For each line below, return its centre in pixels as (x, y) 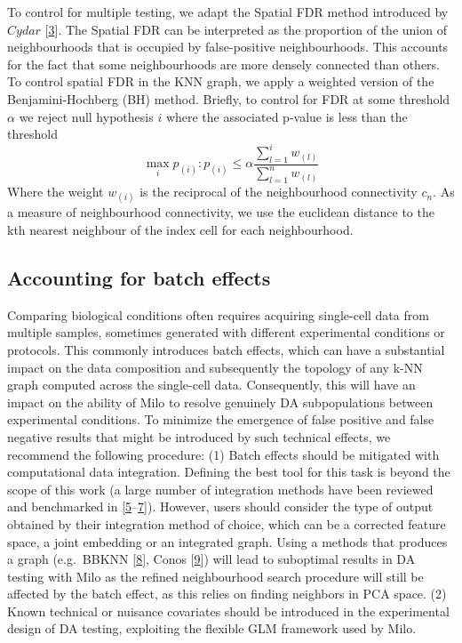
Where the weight (56, 192)
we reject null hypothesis (86, 116)
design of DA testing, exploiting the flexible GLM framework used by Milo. (212, 628)
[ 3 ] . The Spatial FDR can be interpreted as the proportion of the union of (246, 29)
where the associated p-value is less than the (287, 116)
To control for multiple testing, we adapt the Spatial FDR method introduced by (228, 12)
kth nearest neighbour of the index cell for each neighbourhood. (180, 229)
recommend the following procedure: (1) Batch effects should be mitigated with (223, 454)
